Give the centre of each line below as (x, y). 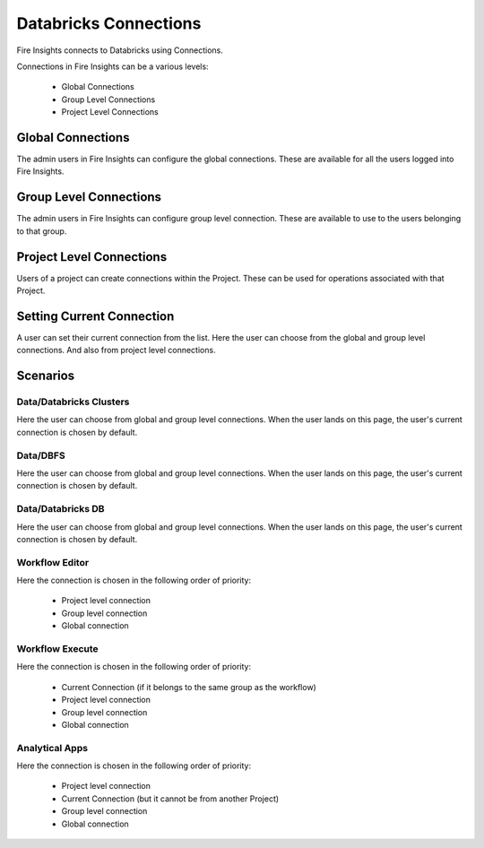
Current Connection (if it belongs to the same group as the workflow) (189, 687)
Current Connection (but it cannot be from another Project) (170, 799)
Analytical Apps (52, 748)
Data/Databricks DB (60, 509)
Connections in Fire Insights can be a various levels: (113, 66)
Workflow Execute (57, 648)
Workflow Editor (53, 562)
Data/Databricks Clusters (73, 402)
